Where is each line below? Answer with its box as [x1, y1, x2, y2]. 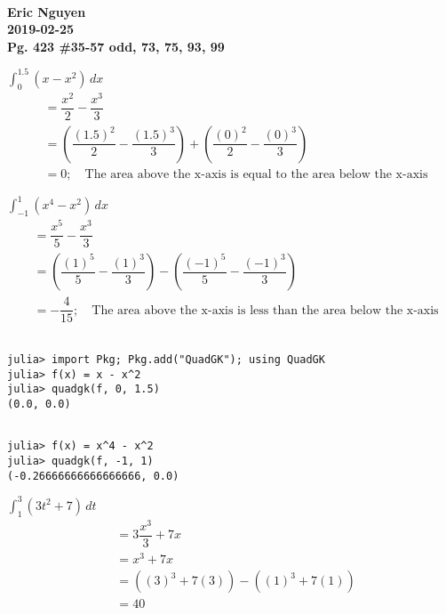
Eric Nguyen [7, 2, 86, 20]
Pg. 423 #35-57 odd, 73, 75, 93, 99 [7, 36, 225, 55]
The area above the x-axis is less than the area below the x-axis [92, 303, 439, 317]
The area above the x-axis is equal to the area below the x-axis [84, 167, 428, 181]
